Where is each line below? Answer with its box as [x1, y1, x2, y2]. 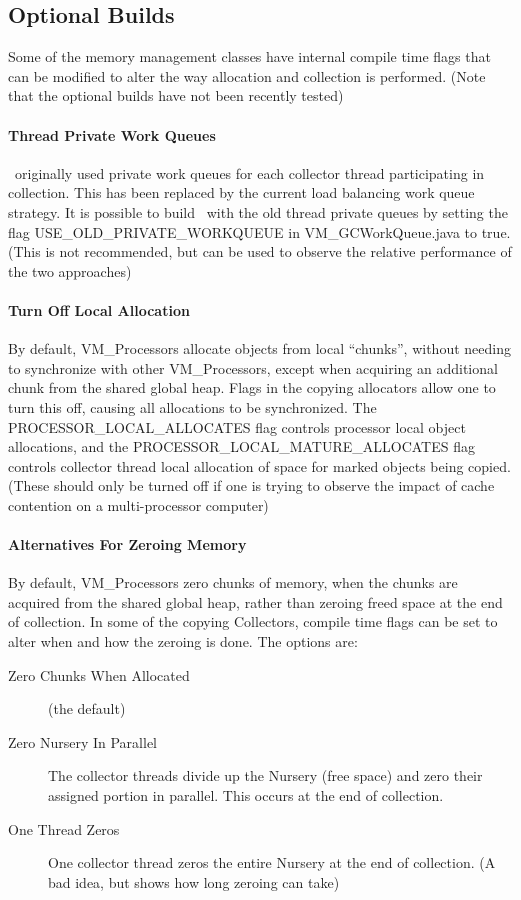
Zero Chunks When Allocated [8, 664, 190, 685]
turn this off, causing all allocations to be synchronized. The [8, 396, 377, 417]
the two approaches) [8, 260, 132, 281]
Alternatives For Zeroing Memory [8, 534, 247, 555]
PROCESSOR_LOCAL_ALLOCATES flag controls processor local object [8, 416, 466, 437]
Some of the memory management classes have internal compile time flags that [8, 46, 491, 67]
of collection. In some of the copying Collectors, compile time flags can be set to [8, 611, 498, 632]
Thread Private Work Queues [8, 124, 216, 145]
